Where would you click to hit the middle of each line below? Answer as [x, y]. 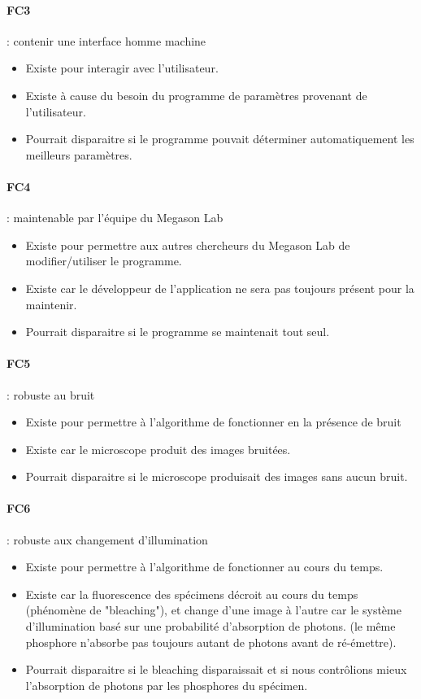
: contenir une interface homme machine [106, 40]
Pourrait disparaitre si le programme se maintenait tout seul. [178, 332]
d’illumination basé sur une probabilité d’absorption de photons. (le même [210, 626]
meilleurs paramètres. [79, 154]
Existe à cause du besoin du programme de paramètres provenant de [196, 95]
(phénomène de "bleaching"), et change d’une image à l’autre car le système [213, 610]
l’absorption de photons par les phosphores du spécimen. [167, 685]
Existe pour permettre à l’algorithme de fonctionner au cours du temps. [204, 567]
